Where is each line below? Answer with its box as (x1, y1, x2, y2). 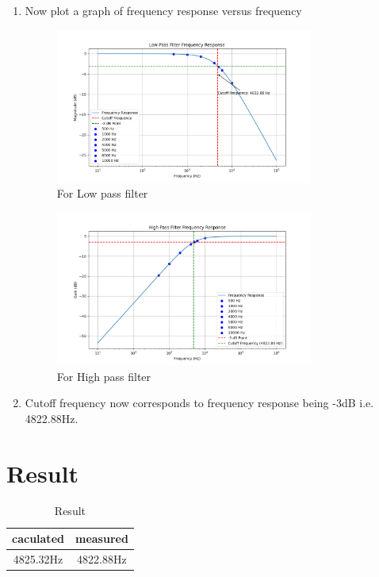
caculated (12, 530, 64, 547)
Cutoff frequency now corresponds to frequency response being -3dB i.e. (25, 394, 374, 411)
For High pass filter (56, 367, 151, 384)
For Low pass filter (56, 185, 148, 202)
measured (75, 530, 128, 547)
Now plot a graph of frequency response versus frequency (25, 2, 302, 18)
